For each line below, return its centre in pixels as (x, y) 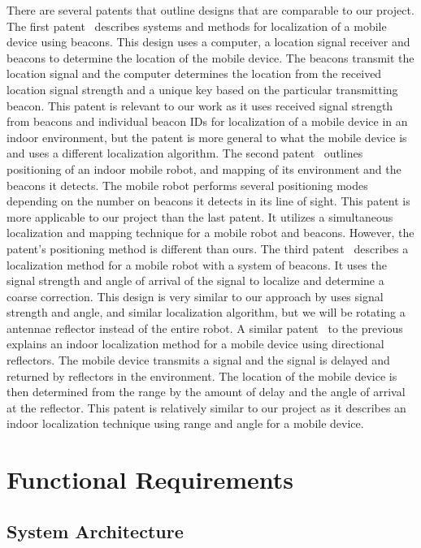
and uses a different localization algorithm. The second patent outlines (185, 153)
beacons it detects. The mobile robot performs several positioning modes (187, 185)
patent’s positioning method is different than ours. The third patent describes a (208, 248)
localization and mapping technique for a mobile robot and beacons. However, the (210, 233)
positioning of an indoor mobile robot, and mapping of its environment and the (204, 168)
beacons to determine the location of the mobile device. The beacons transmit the (210, 57)
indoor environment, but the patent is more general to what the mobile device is (207, 137)
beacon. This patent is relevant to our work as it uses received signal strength (200, 105)
